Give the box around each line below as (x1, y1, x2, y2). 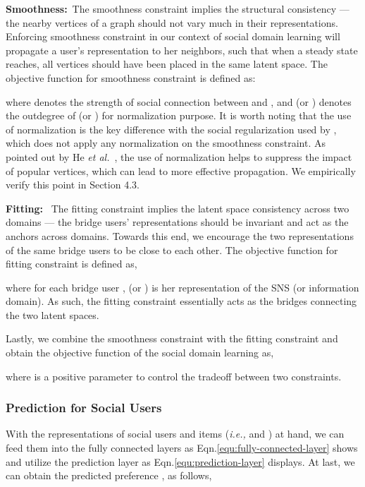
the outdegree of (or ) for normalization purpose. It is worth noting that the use (6, 108, 352, 123)
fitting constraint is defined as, (6, 256, 137, 271)
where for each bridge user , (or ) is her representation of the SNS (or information (6, 279, 359, 294)
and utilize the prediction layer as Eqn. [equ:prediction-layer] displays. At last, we (6, 454, 355, 469)
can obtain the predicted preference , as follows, (6, 468, 212, 483)
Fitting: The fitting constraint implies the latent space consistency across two (6, 200, 349, 215)
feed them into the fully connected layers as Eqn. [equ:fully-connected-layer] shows (6, 440, 358, 455)
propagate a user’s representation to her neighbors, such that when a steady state (6, 42, 358, 57)
